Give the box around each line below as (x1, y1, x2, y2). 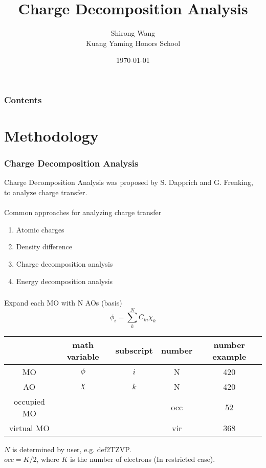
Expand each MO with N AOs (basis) (4, 297, 122, 308)
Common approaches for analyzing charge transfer (4, 207, 162, 218)
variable (66, 350, 99, 362)
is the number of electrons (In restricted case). (70, 454, 215, 464)
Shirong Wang (110, 28, 156, 38)
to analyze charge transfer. (4, 187, 87, 198)
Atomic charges (16, 224, 64, 235)
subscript (115, 344, 153, 357)
